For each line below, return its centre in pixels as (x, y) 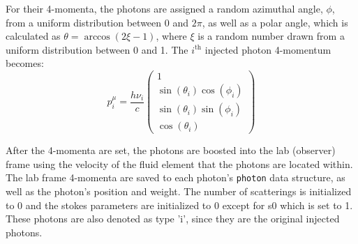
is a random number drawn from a (271, 36)
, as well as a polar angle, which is (275, 22)
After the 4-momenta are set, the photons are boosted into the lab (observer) (171, 150)
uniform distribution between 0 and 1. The (97, 49)
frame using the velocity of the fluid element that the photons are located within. (179, 163)
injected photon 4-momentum (268, 49)
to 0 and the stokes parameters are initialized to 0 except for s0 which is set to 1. (179, 205)
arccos (97, 37)
